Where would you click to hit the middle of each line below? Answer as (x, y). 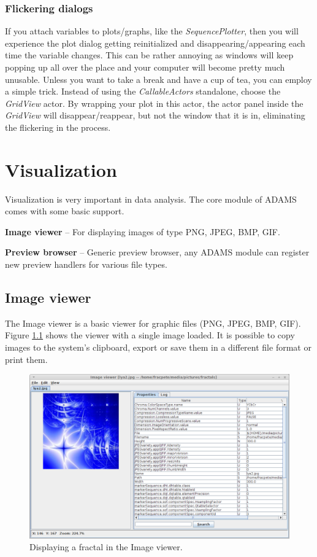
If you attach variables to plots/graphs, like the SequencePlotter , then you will (152, 31)
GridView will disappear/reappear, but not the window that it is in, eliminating (155, 115)
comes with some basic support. (65, 211)
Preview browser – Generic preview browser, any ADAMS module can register (157, 252)
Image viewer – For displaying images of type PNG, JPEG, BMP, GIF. (143, 231)
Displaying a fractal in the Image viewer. (106, 547)
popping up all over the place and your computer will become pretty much (145, 67)
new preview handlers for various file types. (86, 264)
